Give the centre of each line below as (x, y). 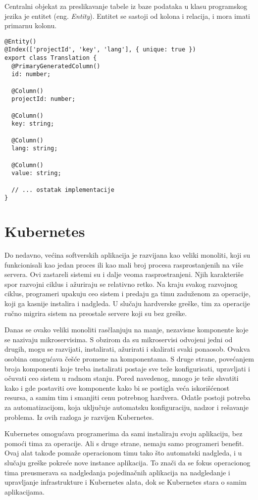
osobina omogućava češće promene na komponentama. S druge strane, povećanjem (129, 358)
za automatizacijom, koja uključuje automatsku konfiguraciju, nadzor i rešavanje (127, 407)
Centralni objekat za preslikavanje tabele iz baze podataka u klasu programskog (126, 6)
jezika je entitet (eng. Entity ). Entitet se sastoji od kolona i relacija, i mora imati (127, 16)
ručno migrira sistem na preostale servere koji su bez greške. (96, 313)
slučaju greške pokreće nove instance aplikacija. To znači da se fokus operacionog (128, 462)
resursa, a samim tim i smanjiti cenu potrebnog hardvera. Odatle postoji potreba (128, 397)
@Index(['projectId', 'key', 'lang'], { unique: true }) (100, 50)
